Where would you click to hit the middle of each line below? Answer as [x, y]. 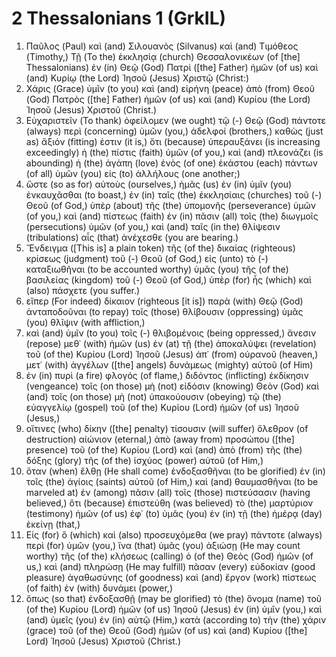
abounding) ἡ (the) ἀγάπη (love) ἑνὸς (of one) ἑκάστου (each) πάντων [171, 163]
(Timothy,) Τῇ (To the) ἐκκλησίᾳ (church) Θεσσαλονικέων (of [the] [163, 56]
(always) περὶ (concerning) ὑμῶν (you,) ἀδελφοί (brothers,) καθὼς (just [174, 131]
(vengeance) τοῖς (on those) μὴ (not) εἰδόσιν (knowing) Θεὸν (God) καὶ [172, 386]
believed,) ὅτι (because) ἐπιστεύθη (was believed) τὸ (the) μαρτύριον [169, 503]
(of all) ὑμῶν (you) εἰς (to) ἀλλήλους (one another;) [133, 173]
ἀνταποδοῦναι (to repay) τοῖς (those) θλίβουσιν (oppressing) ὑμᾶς [164, 311]
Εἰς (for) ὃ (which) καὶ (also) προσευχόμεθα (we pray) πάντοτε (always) [174, 534]
